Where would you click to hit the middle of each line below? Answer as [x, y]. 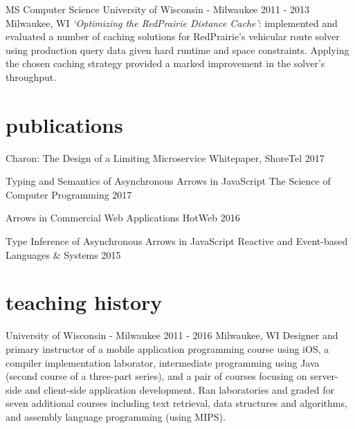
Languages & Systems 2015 [63, 254]
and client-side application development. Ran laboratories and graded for [180, 389]
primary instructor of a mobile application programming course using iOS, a [167, 348]
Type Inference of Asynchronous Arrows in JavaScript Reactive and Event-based [177, 241]
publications [64, 124]
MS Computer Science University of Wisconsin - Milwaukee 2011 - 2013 [157, 9]
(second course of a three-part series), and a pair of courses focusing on [156, 376]
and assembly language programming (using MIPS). [116, 416]
